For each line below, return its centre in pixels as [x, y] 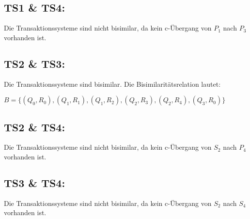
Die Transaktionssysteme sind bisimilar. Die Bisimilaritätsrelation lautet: [112, 84]
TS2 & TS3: [35, 63]
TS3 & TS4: [35, 182]
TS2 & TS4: [35, 127]
